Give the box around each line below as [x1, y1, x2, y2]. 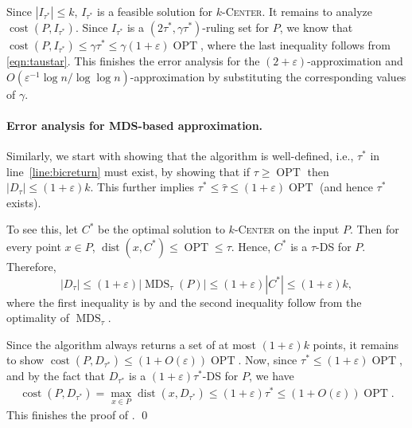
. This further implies [90, 179, 195, 195]
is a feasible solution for [97, 3, 213, 19]
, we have [249, 367, 294, 384]
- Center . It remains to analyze [221, 3, 373, 19]
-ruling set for [202, 19, 270, 35]
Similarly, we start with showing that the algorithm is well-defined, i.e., [6, 147, 354, 163]
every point [6, 238, 61, 254]
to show [6, 351, 45, 368]
